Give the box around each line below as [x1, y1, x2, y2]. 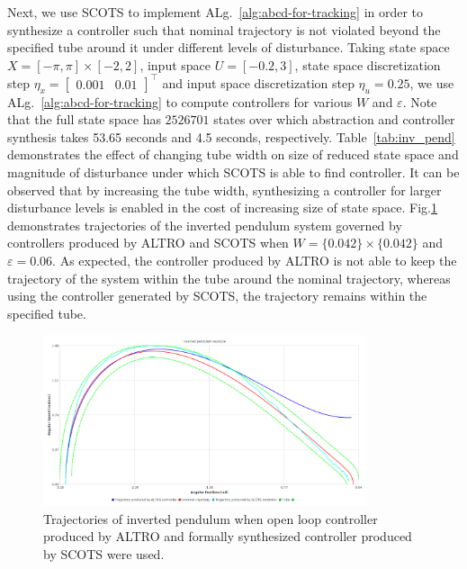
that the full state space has [7, 110, 161, 129]
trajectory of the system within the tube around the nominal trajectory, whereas [7, 268, 451, 287]
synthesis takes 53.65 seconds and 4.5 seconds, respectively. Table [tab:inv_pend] [7, 127, 455, 146]
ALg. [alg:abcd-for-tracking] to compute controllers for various [7, 92, 353, 111]
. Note [402, 92, 437, 111]
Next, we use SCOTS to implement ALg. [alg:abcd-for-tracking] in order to [7, 3, 424, 21]
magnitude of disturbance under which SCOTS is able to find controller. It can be [7, 163, 460, 182]
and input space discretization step [162, 73, 355, 92]
